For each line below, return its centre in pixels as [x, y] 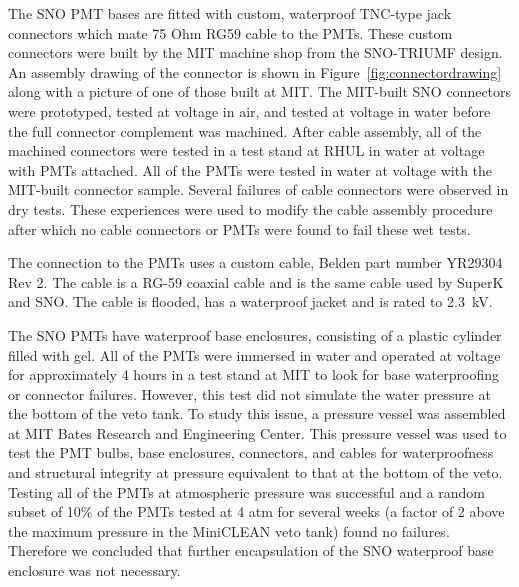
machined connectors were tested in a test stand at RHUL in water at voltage [246, 150]
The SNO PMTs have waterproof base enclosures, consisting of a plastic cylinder [255, 334]
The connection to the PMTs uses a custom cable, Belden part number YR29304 [255, 262]
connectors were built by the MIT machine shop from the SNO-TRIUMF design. [255, 52]
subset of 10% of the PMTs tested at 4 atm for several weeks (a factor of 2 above [256, 511]
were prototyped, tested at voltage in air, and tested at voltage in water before [249, 110]
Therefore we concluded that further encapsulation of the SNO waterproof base [251, 550]
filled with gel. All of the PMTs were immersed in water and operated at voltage [254, 354]
